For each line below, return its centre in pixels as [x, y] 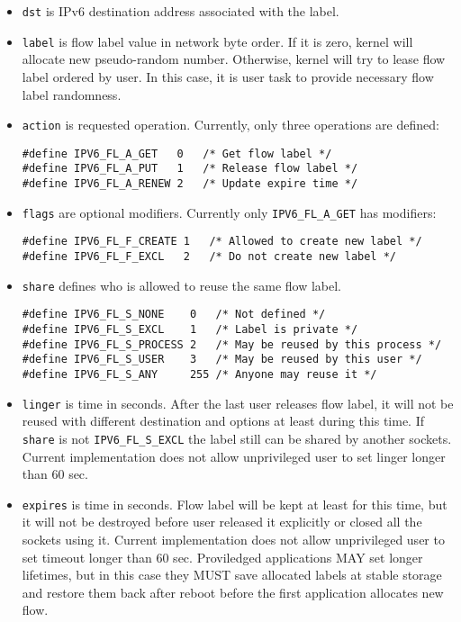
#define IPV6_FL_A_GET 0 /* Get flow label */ [177, 153]
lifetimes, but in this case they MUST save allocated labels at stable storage [232, 575]
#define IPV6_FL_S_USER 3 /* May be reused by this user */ [222, 360]
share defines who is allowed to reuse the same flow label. [181, 285]
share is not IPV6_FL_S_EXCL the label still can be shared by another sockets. [237, 438]
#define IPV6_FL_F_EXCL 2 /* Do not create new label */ [209, 257]
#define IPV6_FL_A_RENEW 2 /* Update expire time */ [190, 184]
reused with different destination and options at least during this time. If [223, 421]
